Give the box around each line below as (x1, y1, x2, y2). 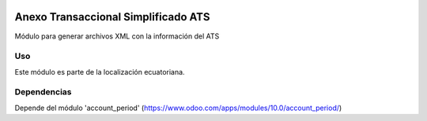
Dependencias (14, 86, 72, 97)
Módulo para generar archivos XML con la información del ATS (14, 31, 220, 41)
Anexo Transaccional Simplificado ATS (14, 10, 210, 24)
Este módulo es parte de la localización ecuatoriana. (14, 67, 185, 76)
